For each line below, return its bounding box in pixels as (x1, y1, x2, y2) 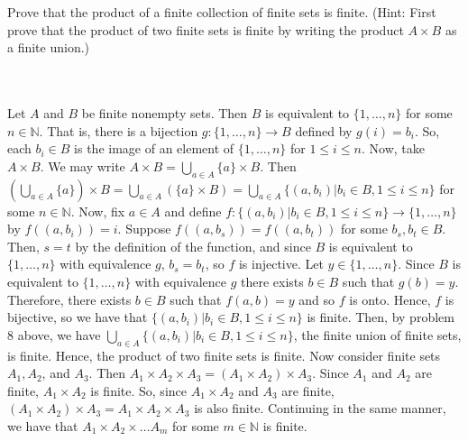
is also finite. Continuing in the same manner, (194, 399, 446, 418)
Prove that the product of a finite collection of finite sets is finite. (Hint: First (7, 3, 436, 21)
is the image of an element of (74, 139, 234, 158)
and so (298, 289, 335, 308)
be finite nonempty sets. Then (81, 103, 248, 122)
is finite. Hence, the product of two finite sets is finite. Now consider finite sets (7, 345, 441, 364)
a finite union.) (7, 38, 90, 57)
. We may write (40, 156, 125, 175)
